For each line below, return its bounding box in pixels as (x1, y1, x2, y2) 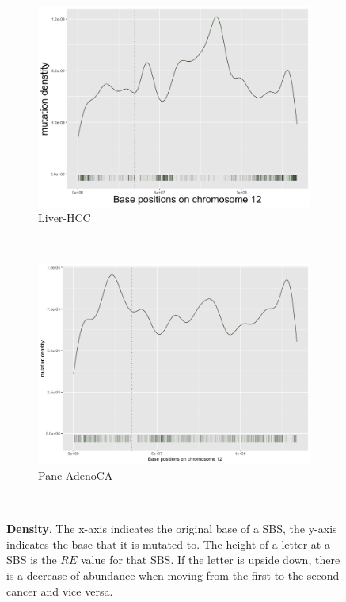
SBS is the (6, 551, 57, 568)
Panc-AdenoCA (38, 466, 113, 483)
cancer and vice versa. (6, 582, 113, 599)
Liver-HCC (38, 209, 91, 226)
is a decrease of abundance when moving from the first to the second (6, 566, 340, 583)
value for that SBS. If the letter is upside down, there (80, 551, 340, 568)
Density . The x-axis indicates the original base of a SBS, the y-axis (6, 520, 337, 537)
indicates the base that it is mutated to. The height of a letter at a (6, 535, 330, 552)
